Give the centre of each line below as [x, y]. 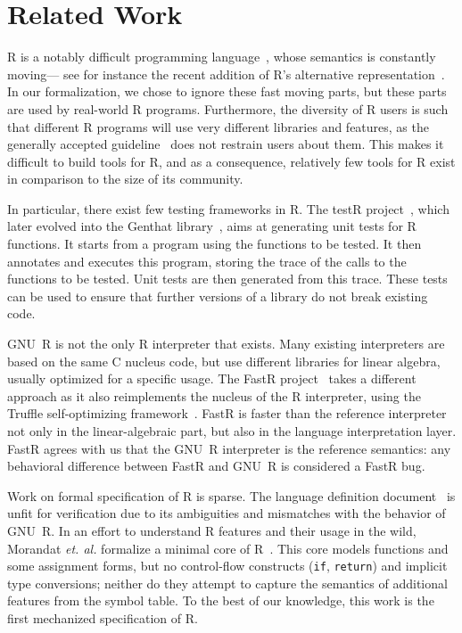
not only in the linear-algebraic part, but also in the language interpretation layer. [232, 431]
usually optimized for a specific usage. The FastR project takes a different [212, 378]
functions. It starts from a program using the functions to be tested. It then [214, 244]
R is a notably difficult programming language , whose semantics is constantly [222, 57]
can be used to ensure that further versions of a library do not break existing [218, 296]
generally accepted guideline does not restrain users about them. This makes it [226, 144]
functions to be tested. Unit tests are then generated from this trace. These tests [227, 279]
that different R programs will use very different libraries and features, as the [218, 126]
